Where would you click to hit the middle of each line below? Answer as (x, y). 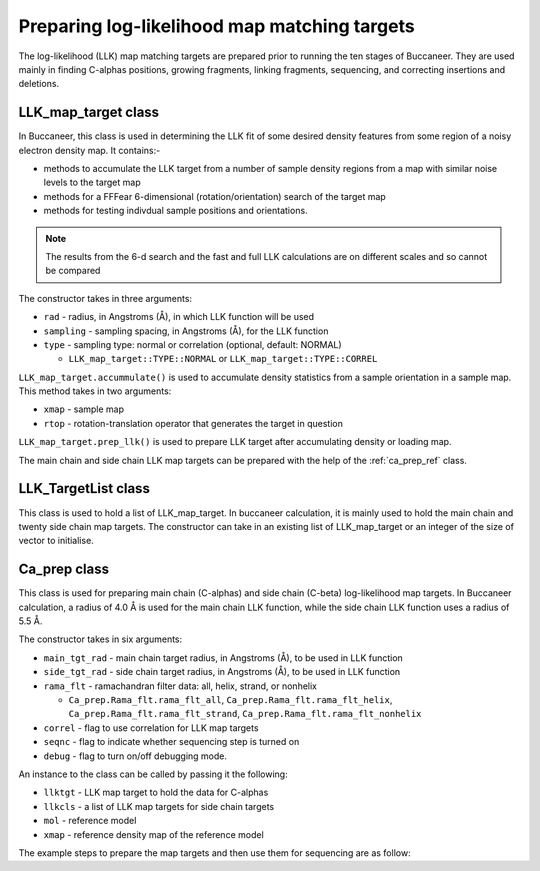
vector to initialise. (56, 541)
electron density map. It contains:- (89, 150)
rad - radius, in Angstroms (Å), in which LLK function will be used (179, 317)
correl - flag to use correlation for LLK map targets (151, 727)
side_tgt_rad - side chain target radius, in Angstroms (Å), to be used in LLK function (222, 672)
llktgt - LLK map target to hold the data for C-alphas (156, 792)
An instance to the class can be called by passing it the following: (153, 774)
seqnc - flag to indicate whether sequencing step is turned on (171, 742)
